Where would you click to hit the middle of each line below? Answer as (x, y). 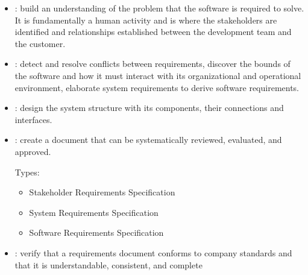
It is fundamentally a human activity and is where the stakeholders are (146, 20)
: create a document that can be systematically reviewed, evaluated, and (148, 140)
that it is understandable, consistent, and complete (108, 264)
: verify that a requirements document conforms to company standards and (153, 252)
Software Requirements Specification (96, 232)
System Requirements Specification (94, 212)
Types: (27, 172)
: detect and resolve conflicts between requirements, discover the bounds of (152, 64)
